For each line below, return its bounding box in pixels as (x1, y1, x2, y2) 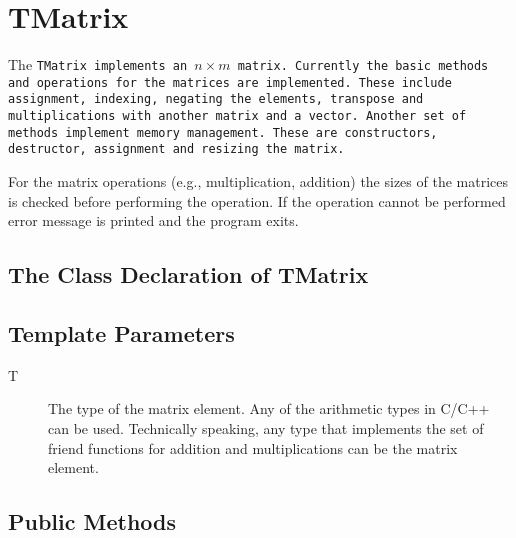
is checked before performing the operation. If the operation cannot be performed (8, 190, 506, 211)
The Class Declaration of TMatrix (8, 259, 369, 290)
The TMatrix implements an (8, 54, 188, 75)
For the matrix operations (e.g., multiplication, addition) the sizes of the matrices (8, 171, 509, 192)
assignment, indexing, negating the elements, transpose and (8, 92, 424, 107)
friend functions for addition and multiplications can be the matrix (48, 437, 458, 458)
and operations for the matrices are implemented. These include (8, 75, 452, 90)
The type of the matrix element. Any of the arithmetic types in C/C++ (48, 398, 490, 419)
